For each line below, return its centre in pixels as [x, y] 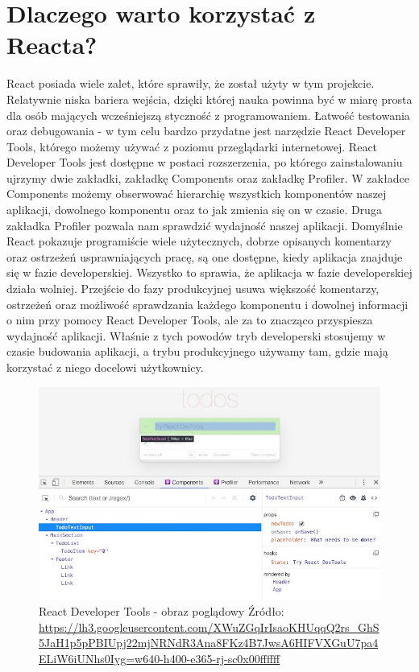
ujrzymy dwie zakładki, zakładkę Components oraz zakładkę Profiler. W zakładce [208, 177]
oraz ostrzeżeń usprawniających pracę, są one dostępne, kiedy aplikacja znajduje [205, 256]
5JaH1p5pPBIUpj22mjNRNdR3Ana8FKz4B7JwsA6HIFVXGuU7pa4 [209, 643]
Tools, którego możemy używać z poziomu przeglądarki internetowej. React [192, 146]
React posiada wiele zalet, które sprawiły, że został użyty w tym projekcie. [191, 83]
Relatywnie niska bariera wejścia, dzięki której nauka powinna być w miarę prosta [209, 99]
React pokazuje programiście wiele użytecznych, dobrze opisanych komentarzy [199, 241]
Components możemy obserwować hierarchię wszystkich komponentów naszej [197, 194]
